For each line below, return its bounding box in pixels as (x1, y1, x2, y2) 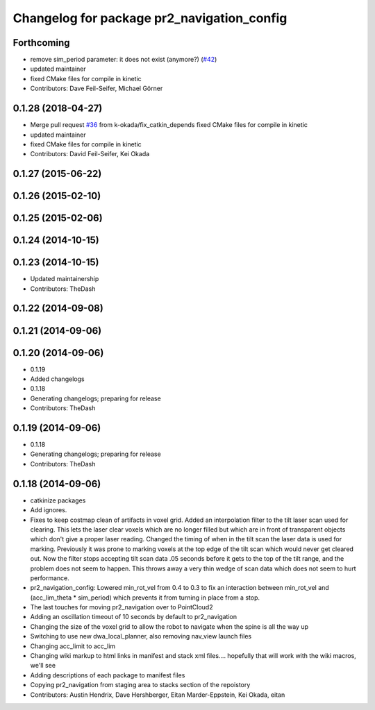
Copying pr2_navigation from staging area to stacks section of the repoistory (30, 681, 251, 689)
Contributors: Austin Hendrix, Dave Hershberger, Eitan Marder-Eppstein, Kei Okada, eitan (30, 691, 285, 699)
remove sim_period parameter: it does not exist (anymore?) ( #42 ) (30, 56, 217, 64)
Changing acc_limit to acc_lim (30, 642, 116, 650)
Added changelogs (30, 375, 85, 383)
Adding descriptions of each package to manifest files (30, 670, 185, 679)
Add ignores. (30, 506, 67, 514)
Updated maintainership (30, 275, 99, 283)
